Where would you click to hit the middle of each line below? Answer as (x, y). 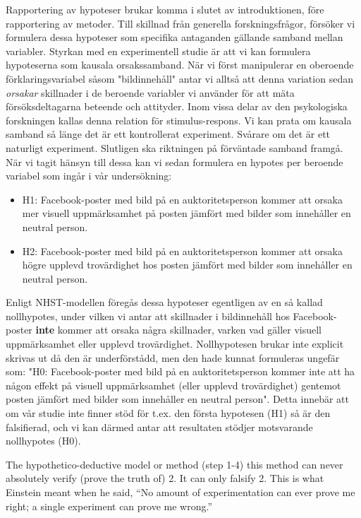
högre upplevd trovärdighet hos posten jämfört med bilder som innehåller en (187, 265)
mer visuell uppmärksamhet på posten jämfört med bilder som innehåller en (186, 213)
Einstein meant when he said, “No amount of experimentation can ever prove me (180, 492)
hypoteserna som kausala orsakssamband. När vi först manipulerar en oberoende (180, 65)
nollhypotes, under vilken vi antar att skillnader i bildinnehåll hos (148, 316)
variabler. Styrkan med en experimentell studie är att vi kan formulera (158, 51)
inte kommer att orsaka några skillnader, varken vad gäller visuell (178, 330)
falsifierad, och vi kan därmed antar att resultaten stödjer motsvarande (159, 426)
